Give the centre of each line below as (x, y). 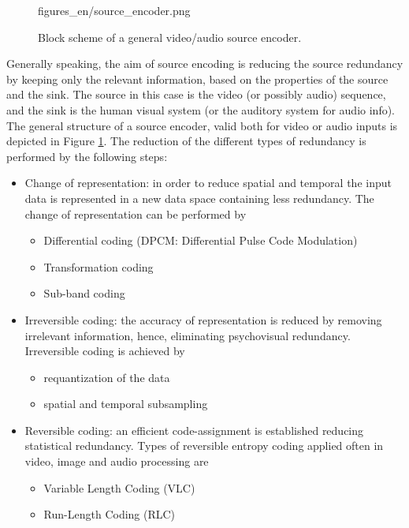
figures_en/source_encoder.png (114, 10)
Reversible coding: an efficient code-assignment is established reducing (194, 430)
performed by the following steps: (87, 156)
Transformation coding (99, 266)
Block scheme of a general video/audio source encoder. (170, 37)
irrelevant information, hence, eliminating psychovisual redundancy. (188, 335)
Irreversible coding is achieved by (105, 351)
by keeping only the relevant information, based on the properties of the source (197, 79)
